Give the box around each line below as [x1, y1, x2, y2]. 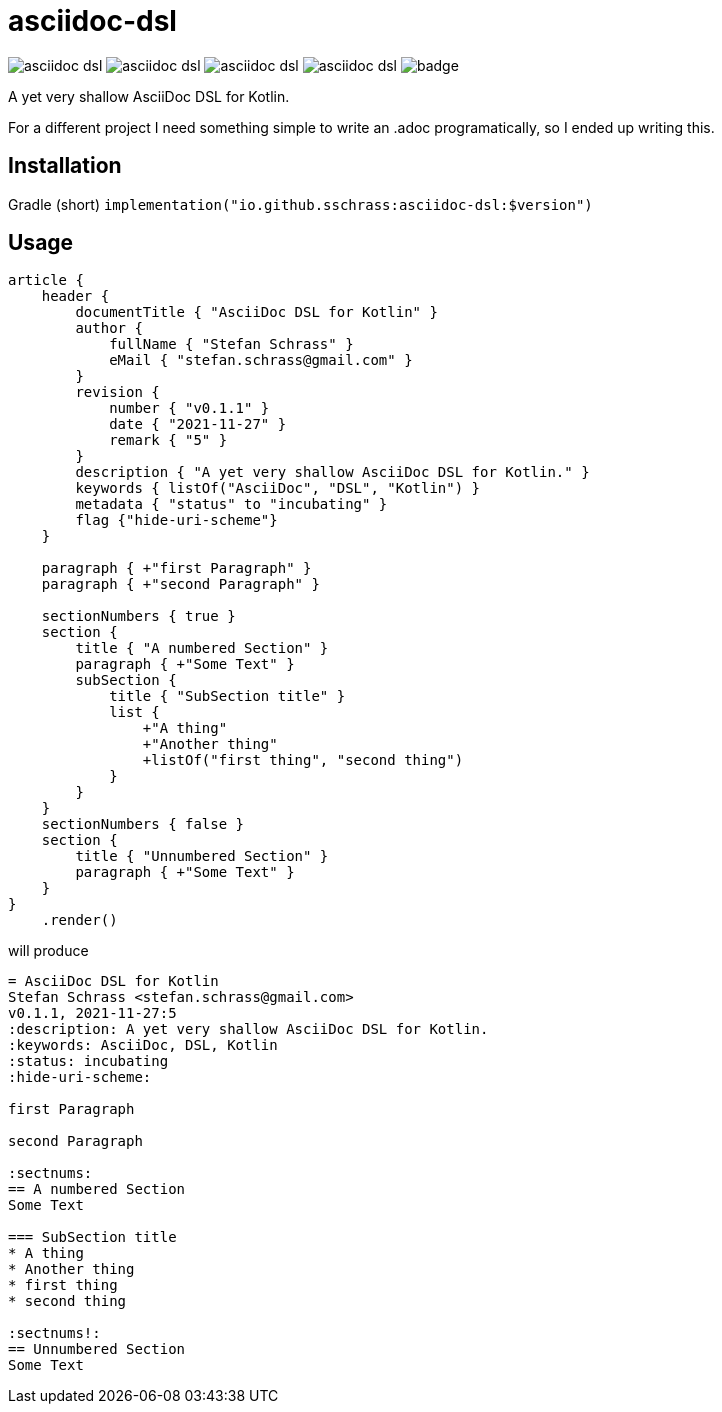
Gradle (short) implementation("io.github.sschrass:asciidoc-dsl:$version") [8, 195, 593, 213]
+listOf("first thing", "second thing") [142, 752, 464, 769]
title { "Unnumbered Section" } [75, 848, 329, 865]
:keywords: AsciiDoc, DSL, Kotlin [8, 1037, 278, 1054]
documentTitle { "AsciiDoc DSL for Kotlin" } [75, 304, 438, 321]
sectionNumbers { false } [41, 816, 245, 833]
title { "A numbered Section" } [75, 640, 329, 657]
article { [8, 272, 84, 289]
